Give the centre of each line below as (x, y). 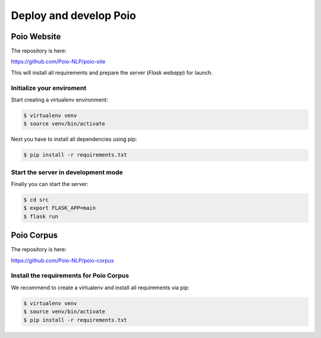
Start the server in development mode (67, 172)
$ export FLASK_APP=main (60, 208)
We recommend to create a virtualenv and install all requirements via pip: (100, 288)
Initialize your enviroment (49, 88)
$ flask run (41, 216)
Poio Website (36, 37)
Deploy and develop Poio (73, 15)
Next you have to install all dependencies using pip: (74, 139)
